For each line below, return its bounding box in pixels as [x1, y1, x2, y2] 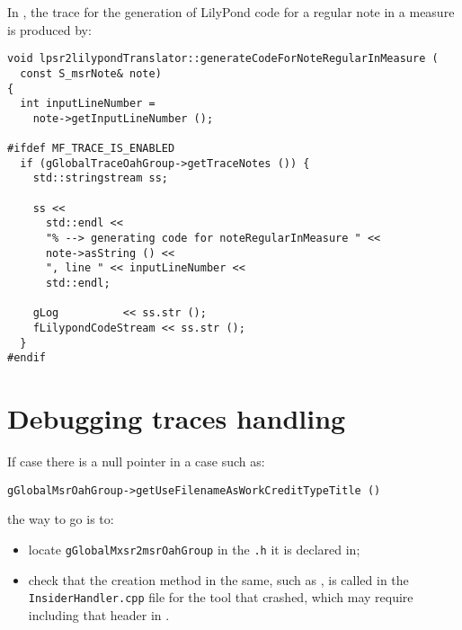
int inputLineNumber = [20, 97, 155, 111]
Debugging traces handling [7, 400, 346, 437]
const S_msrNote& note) [20, 67, 162, 80]
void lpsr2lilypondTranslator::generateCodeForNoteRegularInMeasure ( [7, 52, 439, 66]
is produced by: [7, 20, 92, 39]
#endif [7, 351, 46, 365]
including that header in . [28, 605, 170, 624]
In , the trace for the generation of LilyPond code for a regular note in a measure [7, 3, 455, 21]
